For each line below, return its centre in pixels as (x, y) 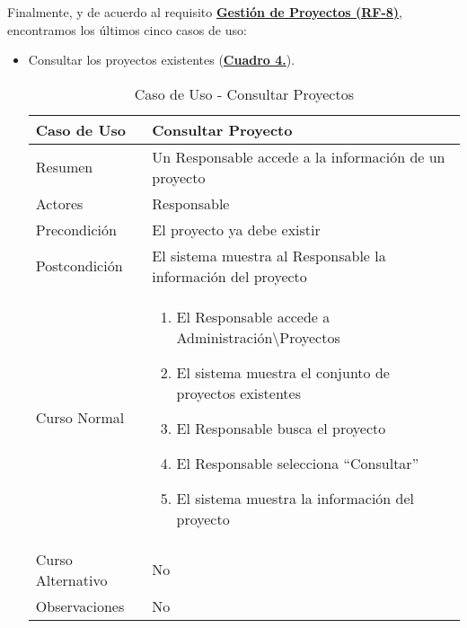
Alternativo (71, 579)
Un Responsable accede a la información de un (299, 156)
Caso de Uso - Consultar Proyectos (244, 93)
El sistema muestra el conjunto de (283, 372)
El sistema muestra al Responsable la (269, 255)
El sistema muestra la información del (295, 498)
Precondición (76, 229)
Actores (59, 203)
